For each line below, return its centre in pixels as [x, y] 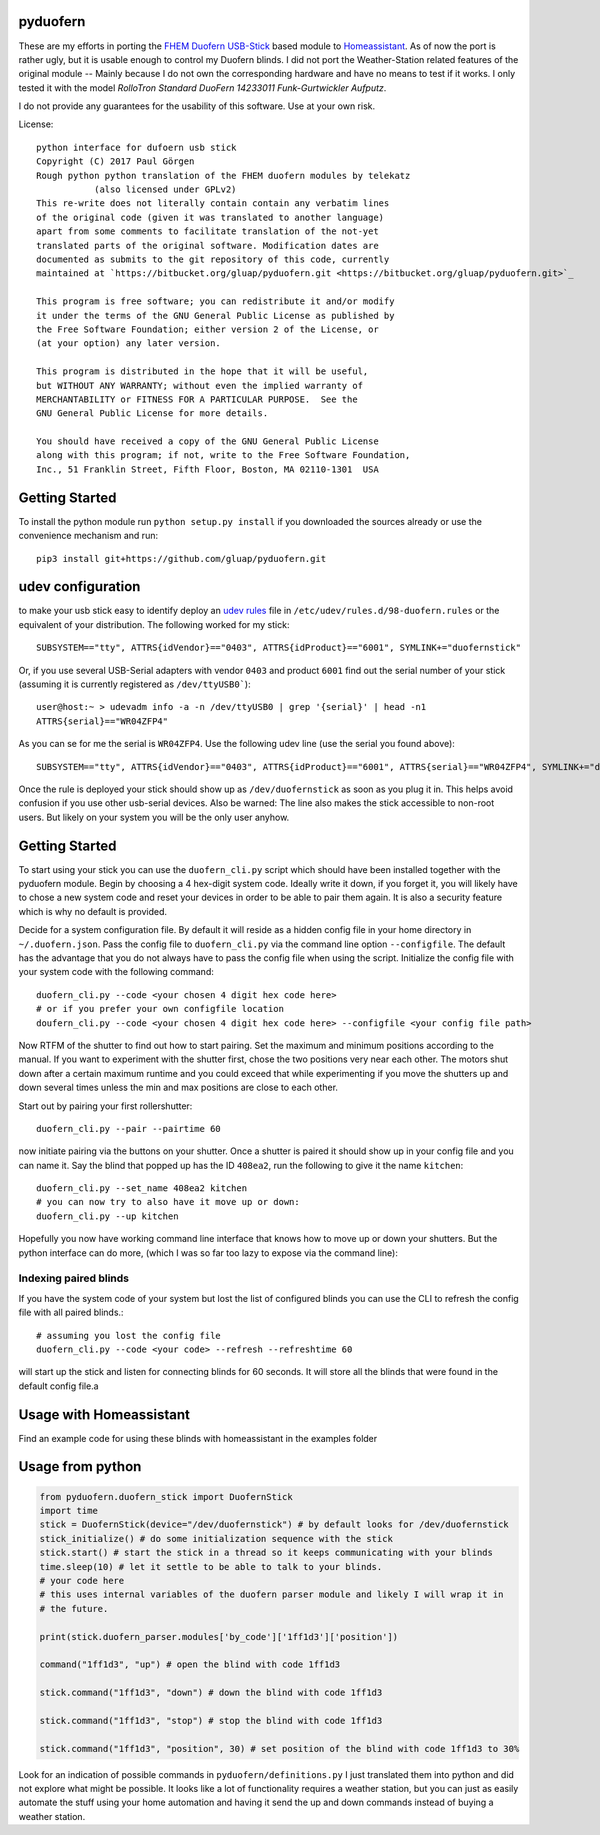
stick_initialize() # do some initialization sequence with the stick [216, 1538]
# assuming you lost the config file [129, 1335]
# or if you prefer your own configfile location [160, 1009]
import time [69, 1511]
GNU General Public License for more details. [152, 413]
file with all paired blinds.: [71, 1312]
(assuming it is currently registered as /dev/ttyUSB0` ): [134, 684]
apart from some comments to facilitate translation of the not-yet [207, 231]
